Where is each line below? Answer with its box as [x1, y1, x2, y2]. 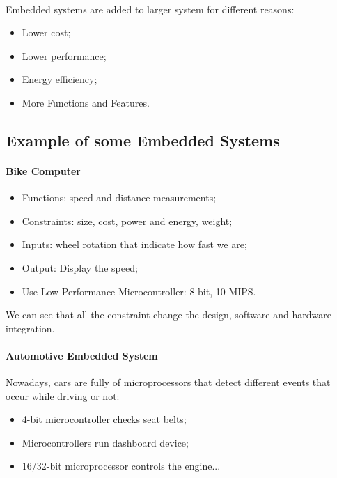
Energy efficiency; [22, 72, 97, 86]
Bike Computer [6, 163, 81, 178]
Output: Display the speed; [22, 260, 138, 275]
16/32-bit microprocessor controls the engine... [22, 458, 221, 473]
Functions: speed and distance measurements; [22, 190, 217, 205]
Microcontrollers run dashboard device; [22, 435, 189, 449]
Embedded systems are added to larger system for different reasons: [6, 1, 295, 16]
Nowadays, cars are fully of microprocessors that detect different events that [6, 375, 331, 390]
